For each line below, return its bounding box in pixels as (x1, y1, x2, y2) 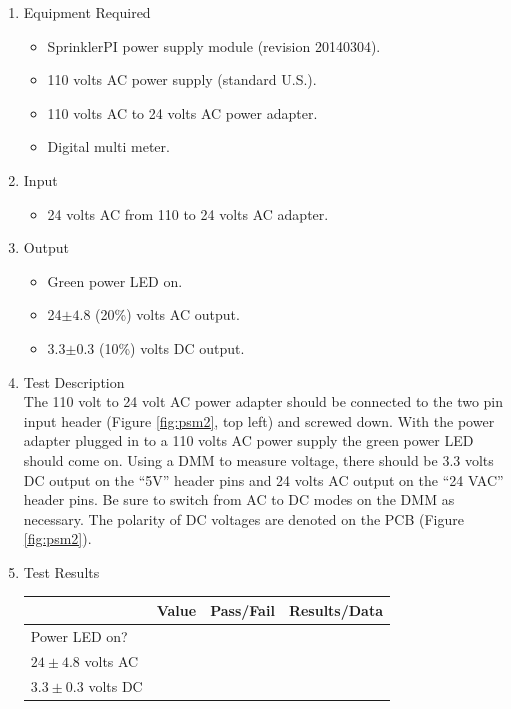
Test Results (23, 561, 100, 582)
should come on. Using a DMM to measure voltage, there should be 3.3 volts (23, 449, 494, 470)
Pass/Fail (210, 599, 275, 620)
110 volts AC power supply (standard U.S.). (47, 69, 317, 90)
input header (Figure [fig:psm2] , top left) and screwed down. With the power (23, 410, 495, 431)
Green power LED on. (47, 270, 183, 291)
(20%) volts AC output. (95, 304, 240, 325)
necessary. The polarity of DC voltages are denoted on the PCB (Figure (23, 508, 464, 529)
